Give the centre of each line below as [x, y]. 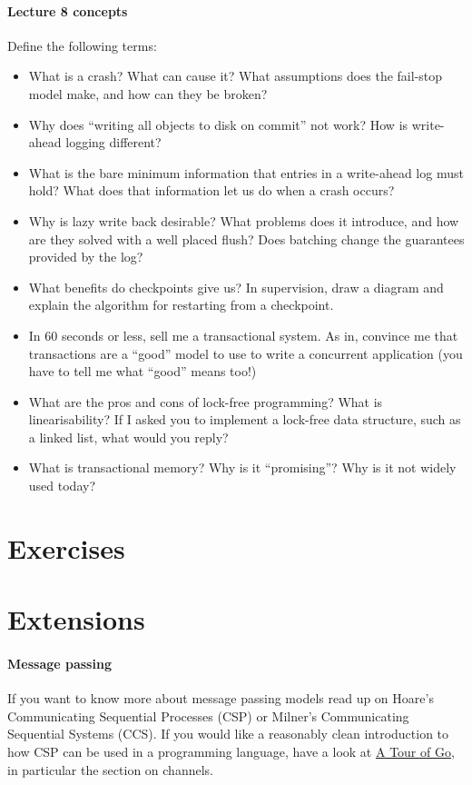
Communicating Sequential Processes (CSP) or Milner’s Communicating [208, 715]
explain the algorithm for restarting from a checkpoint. [181, 305]
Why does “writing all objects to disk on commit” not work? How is [218, 124]
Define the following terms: [82, 45]
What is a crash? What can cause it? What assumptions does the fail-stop [236, 76]
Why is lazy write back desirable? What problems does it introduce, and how [244, 220]
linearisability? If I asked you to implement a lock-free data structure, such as [245, 419]
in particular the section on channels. [110, 769]
